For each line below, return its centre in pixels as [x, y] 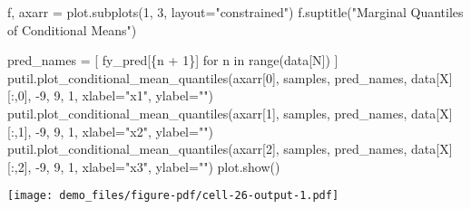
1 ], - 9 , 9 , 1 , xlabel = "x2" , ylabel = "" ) [115, 131]
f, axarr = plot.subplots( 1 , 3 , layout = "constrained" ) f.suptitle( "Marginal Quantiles [235, 12]
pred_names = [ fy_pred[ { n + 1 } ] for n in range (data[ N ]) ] [173, 60]
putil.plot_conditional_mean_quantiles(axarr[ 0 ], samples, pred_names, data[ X [228, 77]
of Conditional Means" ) [72, 29]
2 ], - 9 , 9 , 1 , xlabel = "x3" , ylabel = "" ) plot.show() [149, 166]
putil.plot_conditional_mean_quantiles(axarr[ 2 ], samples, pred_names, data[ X [228, 149]
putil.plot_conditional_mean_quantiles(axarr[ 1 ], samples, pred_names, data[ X [228, 113]
